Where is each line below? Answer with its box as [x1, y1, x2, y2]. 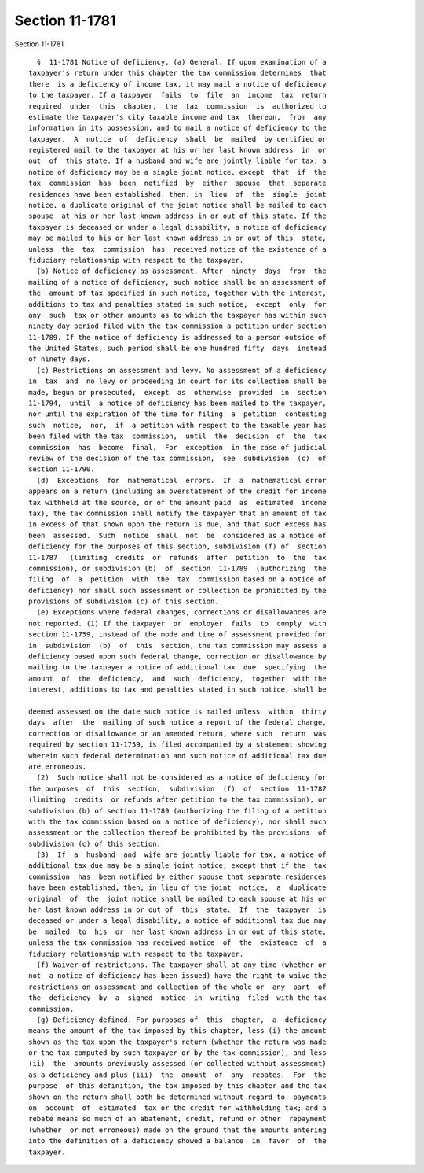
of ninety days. [28, 355, 91, 363]
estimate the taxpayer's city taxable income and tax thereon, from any [28, 113, 327, 121]
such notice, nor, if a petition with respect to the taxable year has [28, 421, 327, 430]
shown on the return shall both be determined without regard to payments [28, 1092, 327, 1101]
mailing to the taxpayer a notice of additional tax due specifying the [28, 663, 327, 672]
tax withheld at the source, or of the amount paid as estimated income [28, 498, 327, 507]
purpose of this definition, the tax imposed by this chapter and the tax [28, 1082, 327, 1090]
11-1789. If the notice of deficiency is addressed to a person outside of [28, 333, 327, 341]
